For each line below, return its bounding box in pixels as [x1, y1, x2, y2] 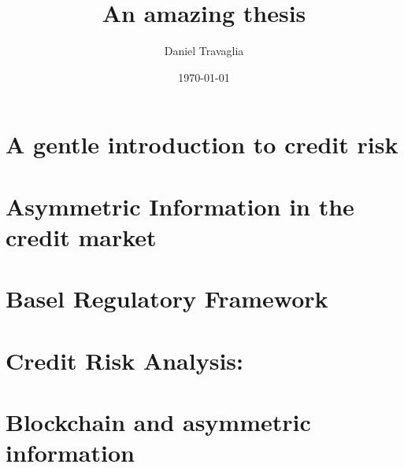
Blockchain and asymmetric [6, 406, 311, 437]
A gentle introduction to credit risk [6, 128, 398, 160]
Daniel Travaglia [164, 42, 244, 59]
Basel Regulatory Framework [6, 282, 328, 315]
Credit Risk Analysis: [6, 344, 243, 376]
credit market [6, 220, 157, 252]
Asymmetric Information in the [6, 190, 354, 222]
